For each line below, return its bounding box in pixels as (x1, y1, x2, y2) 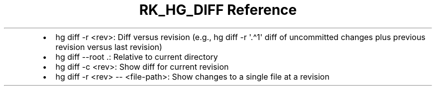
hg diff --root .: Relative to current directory (55, 51, 218, 62)
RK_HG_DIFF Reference (139, 1, 297, 18)
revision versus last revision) (55, 42, 162, 52)
